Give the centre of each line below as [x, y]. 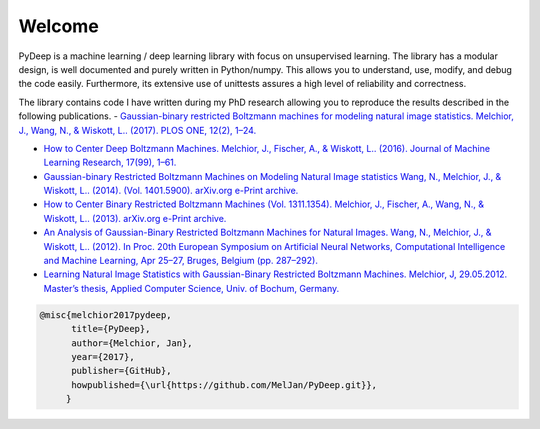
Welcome [58, 26]
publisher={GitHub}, [121, 371]
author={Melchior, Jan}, [132, 343]
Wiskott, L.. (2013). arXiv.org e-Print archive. [135, 218]
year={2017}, [103, 356]
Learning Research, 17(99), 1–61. [110, 162]
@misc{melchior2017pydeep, [105, 314]
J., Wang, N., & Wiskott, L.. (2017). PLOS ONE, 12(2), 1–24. [137, 130]
